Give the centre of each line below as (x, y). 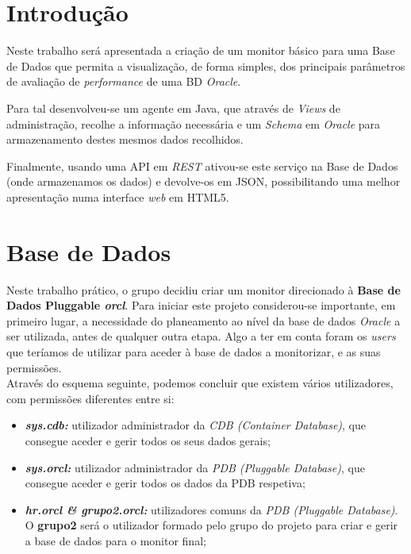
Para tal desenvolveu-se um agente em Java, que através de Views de (173, 108)
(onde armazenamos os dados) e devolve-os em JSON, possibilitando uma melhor (204, 181)
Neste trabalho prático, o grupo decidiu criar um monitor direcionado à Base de (204, 289)
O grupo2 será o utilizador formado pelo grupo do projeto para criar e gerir (211, 525)
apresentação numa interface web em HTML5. (118, 196)
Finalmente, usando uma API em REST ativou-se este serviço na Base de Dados (202, 165)
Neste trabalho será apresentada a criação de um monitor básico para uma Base (201, 50)
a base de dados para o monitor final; (115, 540)
